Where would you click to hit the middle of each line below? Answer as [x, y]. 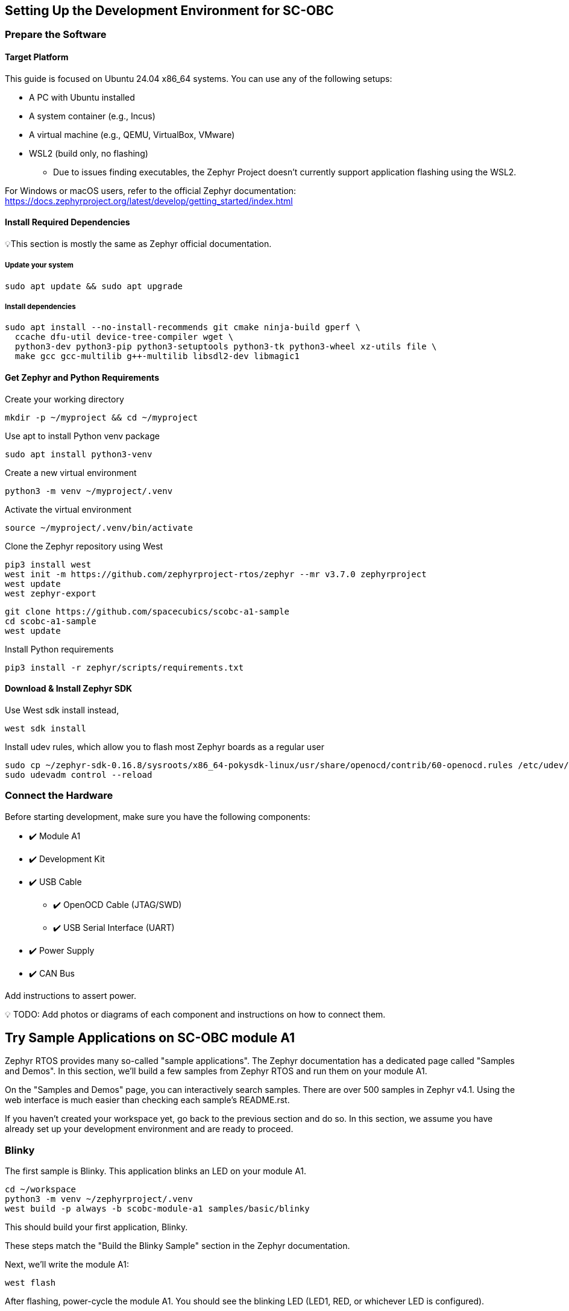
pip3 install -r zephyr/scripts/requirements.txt [124, 667]
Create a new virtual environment [71, 472]
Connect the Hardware [59, 796]
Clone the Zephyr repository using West [84, 546]
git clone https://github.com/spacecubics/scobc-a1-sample [147, 611]
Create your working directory [64, 399]
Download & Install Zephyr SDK [69, 689]
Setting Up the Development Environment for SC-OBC [169, 11]
